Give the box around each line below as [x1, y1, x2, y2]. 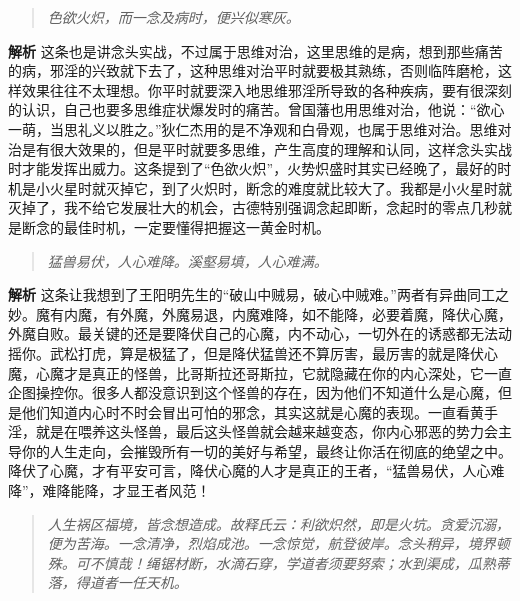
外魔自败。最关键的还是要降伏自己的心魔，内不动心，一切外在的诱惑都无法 [8, 323, 498, 344]
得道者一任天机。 [75, 572, 188, 593]
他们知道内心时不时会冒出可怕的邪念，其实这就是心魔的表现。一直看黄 [21, 401, 484, 422]
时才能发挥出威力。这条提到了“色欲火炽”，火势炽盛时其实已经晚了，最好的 [8, 158, 498, 179]
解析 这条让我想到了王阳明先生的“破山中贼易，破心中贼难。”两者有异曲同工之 [8, 284, 509, 305]
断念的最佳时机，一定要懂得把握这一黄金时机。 [21, 216, 330, 237]
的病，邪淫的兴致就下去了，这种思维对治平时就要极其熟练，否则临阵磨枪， [8, 60, 498, 81]
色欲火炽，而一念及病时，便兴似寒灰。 [47, 7, 300, 27]
